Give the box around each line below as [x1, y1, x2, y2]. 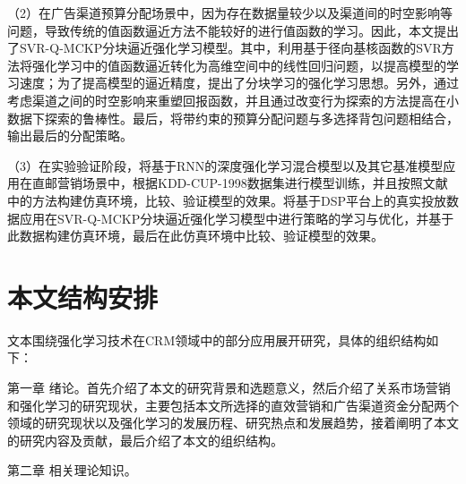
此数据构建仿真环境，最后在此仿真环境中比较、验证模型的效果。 [7, 226, 384, 245]
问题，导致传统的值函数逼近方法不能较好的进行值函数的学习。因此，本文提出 [7, 21, 459, 39]
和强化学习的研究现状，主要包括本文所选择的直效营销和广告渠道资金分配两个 [7, 395, 459, 414]
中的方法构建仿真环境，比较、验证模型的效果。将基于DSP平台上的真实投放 [7, 191, 447, 209]
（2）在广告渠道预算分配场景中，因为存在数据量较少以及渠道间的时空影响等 [7, 4, 453, 21]
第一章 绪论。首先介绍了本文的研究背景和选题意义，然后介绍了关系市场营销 [7, 378, 451, 397]
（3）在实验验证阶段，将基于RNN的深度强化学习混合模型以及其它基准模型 [7, 156, 444, 174]
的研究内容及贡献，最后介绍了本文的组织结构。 [7, 430, 283, 449]
